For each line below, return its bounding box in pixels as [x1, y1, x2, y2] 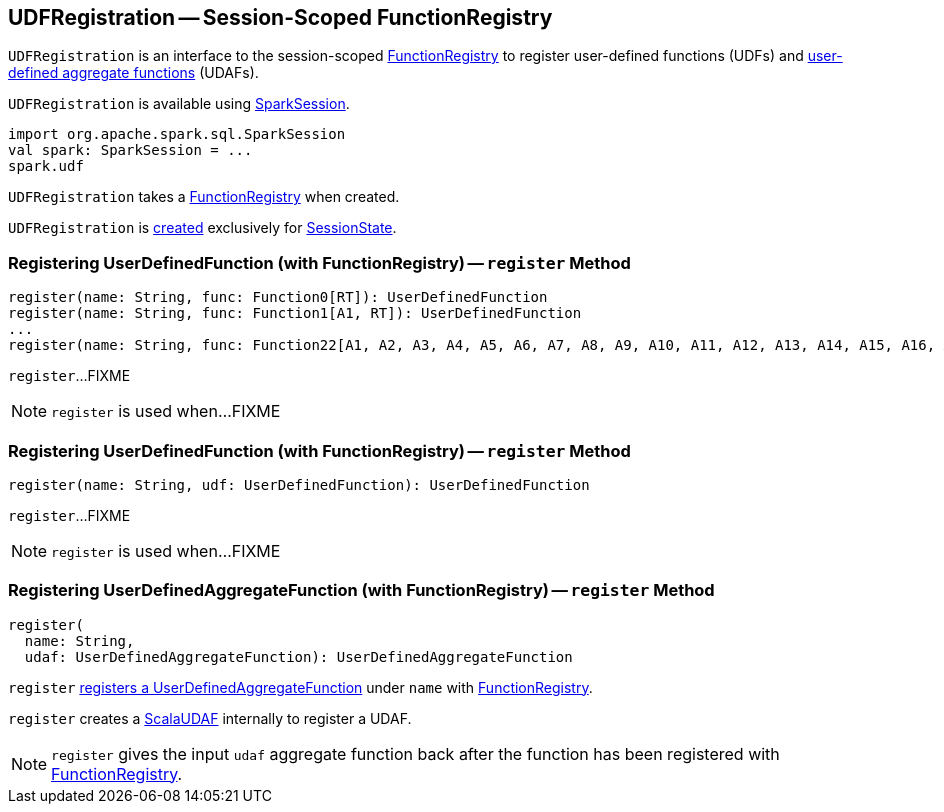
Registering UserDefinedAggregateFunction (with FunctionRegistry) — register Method [8, 580, 715, 601]
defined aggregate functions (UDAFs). [8, 64, 259, 82]
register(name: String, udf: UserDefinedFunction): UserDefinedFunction [8, 476, 590, 493]
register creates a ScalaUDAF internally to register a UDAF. [8, 709, 412, 727]
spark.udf [8, 158, 84, 175]
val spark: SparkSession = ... [8, 142, 253, 159]
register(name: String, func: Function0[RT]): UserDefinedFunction [8, 289, 548, 306]
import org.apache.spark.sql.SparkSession [8, 126, 346, 143]
